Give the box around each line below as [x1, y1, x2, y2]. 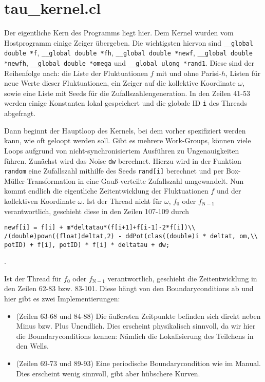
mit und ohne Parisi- [156, 67, 221, 78]
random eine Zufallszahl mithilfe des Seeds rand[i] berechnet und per [4, 165, 224, 176]
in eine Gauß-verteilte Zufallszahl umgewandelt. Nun [78, 175, 244, 186]
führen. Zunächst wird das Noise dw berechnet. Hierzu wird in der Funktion [4, 155, 241, 166]
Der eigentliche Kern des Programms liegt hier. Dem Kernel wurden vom [4, 27, 234, 38]
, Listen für [225, 67, 261, 78]
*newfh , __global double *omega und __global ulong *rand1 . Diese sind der [4, 58, 254, 68]
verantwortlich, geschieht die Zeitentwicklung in [107, 273, 257, 283]
